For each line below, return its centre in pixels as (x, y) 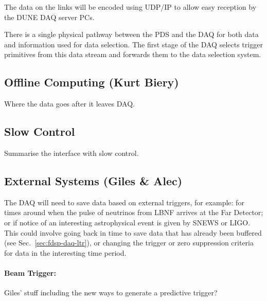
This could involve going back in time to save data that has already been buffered (133, 232)
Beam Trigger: (30, 272)
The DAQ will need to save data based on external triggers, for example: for (124, 202)
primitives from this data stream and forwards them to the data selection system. (133, 54)
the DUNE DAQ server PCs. (49, 17)
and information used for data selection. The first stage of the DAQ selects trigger (133, 44)
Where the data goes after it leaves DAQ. (69, 104)
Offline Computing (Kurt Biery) (92, 82)
